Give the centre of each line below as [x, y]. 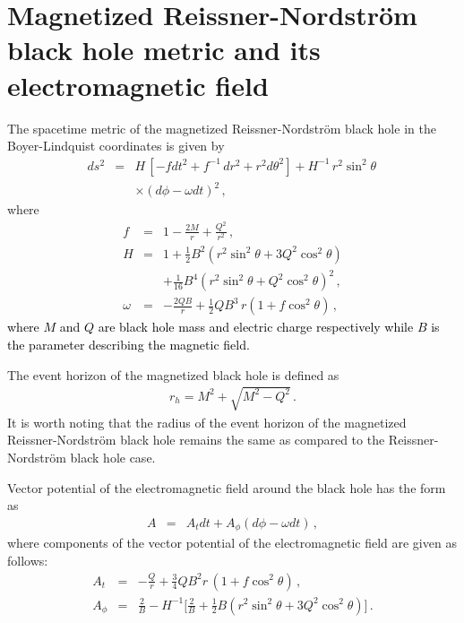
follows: [28, 560]
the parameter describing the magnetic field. [129, 345]
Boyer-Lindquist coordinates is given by [116, 146]
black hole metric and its [164, 50]
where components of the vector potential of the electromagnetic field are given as [232, 543]
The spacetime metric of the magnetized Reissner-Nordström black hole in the [222, 128]
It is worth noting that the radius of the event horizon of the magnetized [207, 422]
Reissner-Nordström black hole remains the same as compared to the [196, 440]
